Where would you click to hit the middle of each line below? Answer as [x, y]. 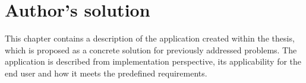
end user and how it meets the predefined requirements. [106, 73]
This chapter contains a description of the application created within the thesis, [150, 38]
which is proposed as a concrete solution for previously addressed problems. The [151, 50]
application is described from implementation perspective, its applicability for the [153, 61]
